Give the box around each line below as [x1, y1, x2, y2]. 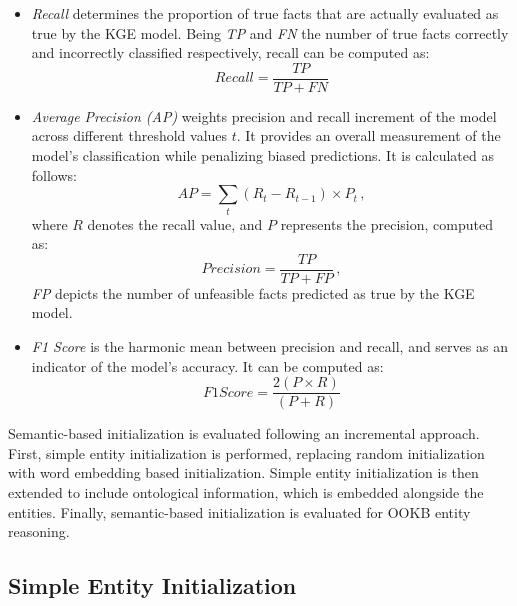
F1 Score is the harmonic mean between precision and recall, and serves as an [31, 335, 508, 356]
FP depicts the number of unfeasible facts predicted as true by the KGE [31, 282, 475, 303]
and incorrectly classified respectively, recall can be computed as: [31, 42, 430, 63]
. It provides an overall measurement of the [236, 125, 501, 146]
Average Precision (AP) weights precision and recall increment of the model [31, 105, 497, 126]
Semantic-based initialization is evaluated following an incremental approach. [8, 423, 480, 444]
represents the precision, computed [280, 213, 493, 234]
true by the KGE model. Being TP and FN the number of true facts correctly [31, 22, 509, 43]
